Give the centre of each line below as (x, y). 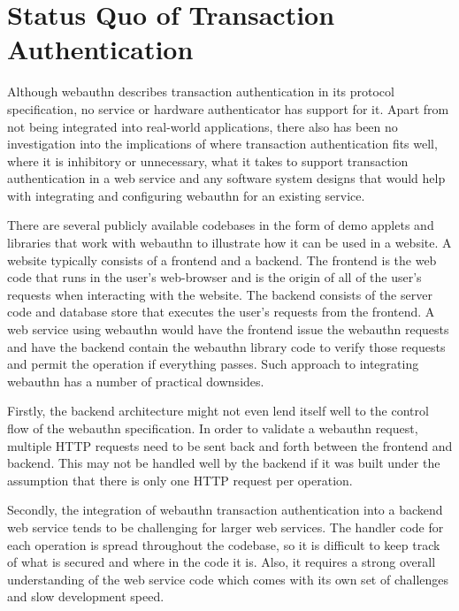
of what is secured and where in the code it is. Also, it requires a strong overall (222, 562)
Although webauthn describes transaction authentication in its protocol (201, 92)
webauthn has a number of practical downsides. (136, 381)
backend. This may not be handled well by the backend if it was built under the (224, 463)
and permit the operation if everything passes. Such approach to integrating (213, 364)
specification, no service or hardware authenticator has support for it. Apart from (228, 108)
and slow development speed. (86, 596)
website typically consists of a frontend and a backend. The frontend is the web (222, 260)
